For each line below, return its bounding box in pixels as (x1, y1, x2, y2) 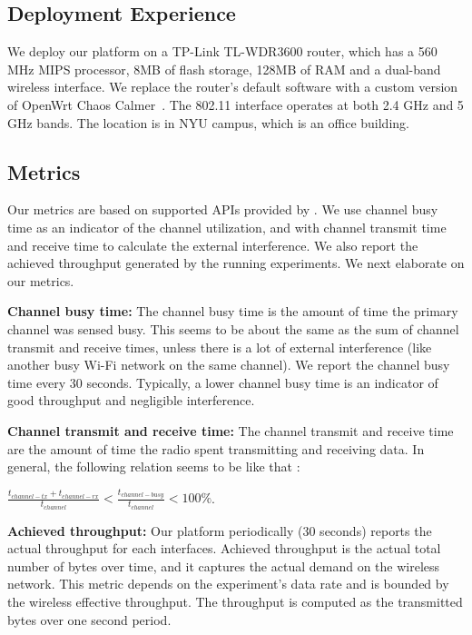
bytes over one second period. (7, 610, 172, 629)
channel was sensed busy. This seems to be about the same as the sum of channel (7, 319, 459, 338)
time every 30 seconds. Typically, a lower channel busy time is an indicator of (7, 372, 438, 392)
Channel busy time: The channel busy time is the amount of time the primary (7, 302, 458, 321)
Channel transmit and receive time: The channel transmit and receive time (7, 421, 454, 440)
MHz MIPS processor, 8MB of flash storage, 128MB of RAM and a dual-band (7, 59, 441, 78)
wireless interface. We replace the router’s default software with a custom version (7, 77, 458, 96)
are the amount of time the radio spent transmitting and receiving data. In (7, 439, 425, 458)
